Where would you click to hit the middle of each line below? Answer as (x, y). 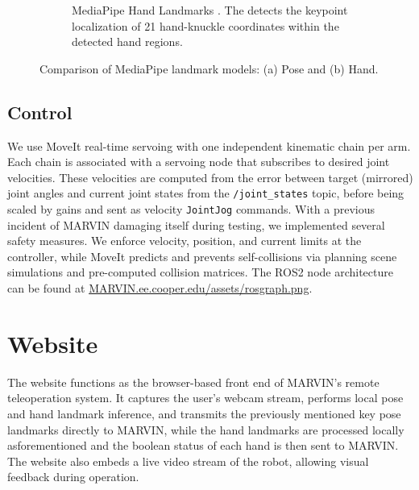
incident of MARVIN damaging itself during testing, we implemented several (196, 224)
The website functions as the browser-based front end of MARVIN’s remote (193, 382)
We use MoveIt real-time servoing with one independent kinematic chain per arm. (209, 145)
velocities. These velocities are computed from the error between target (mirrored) (210, 177)
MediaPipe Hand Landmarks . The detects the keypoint (210, 10)
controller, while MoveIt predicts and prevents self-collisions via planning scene (202, 256)
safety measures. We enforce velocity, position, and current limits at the (185, 241)
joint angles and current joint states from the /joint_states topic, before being (206, 193)
